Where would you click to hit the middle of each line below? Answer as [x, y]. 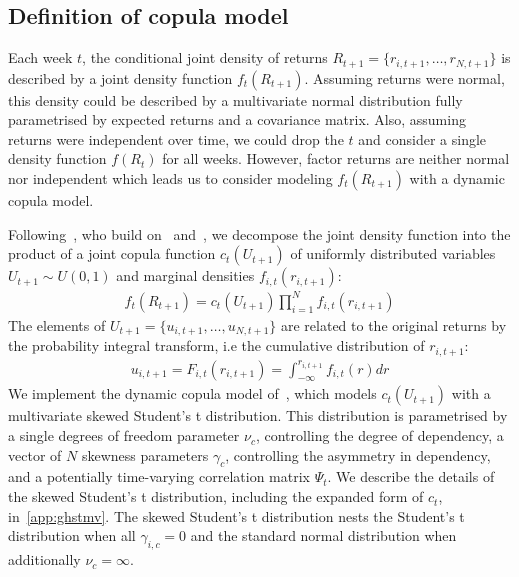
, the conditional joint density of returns [205, 57]
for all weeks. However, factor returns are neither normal [336, 158]
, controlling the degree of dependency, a [379, 435]
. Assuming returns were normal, [404, 77]
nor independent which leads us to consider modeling [170, 178]
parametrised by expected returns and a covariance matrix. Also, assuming [237, 119]
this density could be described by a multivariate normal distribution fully [235, 99]
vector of [35, 454]
